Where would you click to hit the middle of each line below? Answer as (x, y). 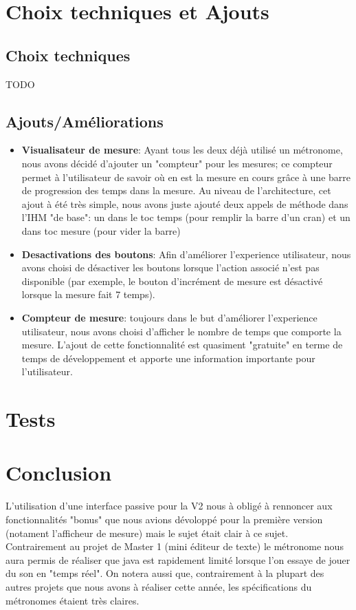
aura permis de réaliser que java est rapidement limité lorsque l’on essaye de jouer (178, 559)
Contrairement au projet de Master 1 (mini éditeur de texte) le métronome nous (175, 546)
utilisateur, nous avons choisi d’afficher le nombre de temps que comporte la (181, 331)
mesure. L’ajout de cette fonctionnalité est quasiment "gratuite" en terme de (182, 345)
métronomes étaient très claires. (73, 600)
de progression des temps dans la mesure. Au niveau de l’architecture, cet (176, 190)
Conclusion (59, 473)
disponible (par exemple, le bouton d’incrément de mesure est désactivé (172, 281)
